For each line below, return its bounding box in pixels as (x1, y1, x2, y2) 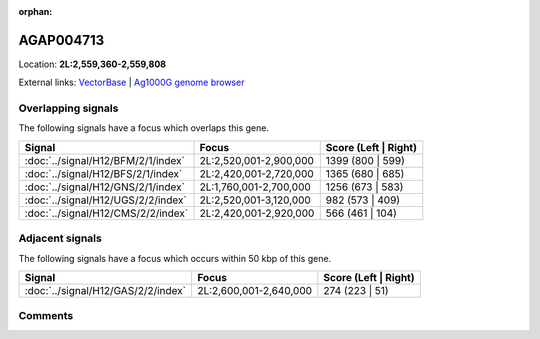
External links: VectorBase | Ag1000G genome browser (18, 76, 245, 89)
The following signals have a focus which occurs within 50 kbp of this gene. (18, 252, 332, 264)
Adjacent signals (18, 231, 102, 245)
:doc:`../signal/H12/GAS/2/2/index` (24, 283, 187, 297)
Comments (18, 309, 74, 323)
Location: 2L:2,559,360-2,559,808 (18, 58, 167, 70)
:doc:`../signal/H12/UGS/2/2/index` (24, 193, 187, 207)
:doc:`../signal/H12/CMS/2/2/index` (24, 206, 189, 220)
